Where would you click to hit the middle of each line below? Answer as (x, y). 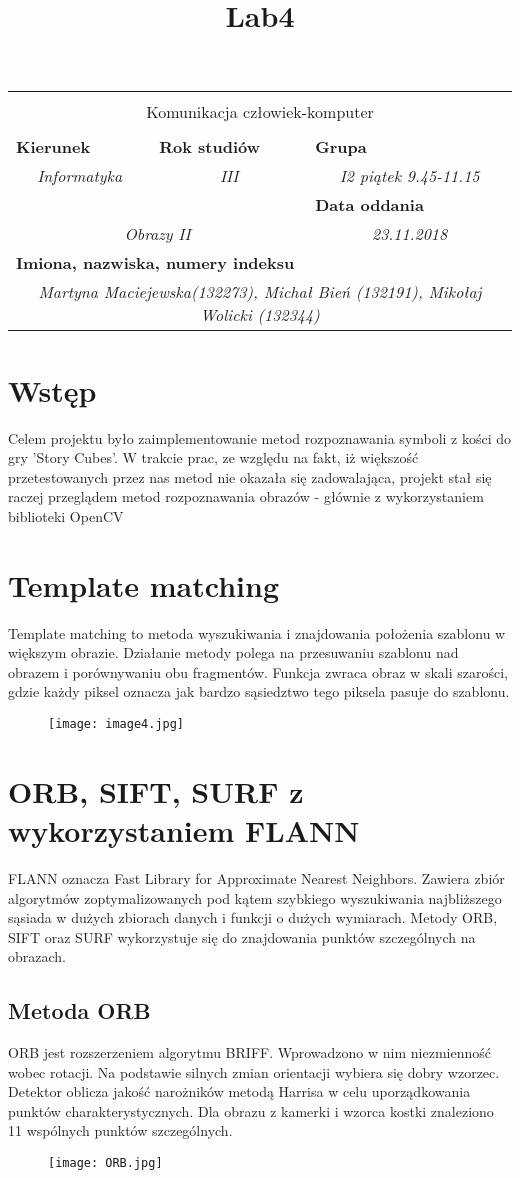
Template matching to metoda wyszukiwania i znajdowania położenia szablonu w (257, 632)
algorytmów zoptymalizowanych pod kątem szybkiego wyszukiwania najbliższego (255, 897)
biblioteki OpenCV (66, 515)
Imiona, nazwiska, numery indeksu (155, 263)
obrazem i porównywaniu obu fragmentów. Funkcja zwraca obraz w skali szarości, (258, 671)
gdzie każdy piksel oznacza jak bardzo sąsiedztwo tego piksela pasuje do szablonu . (259, 691)
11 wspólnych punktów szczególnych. (120, 1130)
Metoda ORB (79, 1010)
